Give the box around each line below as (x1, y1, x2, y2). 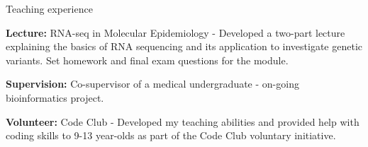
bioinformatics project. (6, 90, 104, 105)
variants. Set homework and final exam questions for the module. (6, 52, 289, 67)
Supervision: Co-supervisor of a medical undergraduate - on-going (6, 76, 299, 91)
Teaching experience (6, 1, 93, 16)
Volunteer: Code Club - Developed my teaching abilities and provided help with (6, 114, 359, 129)
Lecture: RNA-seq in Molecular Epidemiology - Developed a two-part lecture (6, 25, 345, 40)
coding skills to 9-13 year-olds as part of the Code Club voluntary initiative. (6, 128, 336, 143)
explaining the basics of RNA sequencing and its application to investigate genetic (6, 39, 363, 54)
